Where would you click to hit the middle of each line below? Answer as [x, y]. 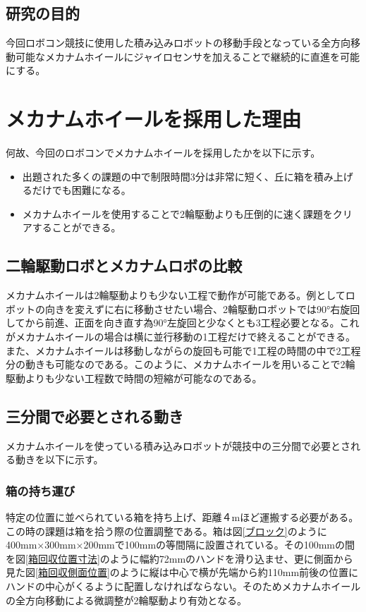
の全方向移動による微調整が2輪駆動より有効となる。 [126, 600]
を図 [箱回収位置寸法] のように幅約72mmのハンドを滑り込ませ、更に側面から [179, 558]
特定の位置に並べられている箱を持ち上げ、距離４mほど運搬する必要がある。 [182, 517]
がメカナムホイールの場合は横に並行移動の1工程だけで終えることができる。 [181, 337]
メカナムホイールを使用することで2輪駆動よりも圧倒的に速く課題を [177, 213]
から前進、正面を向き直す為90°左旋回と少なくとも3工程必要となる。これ [192, 323]
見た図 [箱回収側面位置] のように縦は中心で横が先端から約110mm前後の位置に [182, 572]
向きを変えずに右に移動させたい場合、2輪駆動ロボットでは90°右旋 [197, 308]
